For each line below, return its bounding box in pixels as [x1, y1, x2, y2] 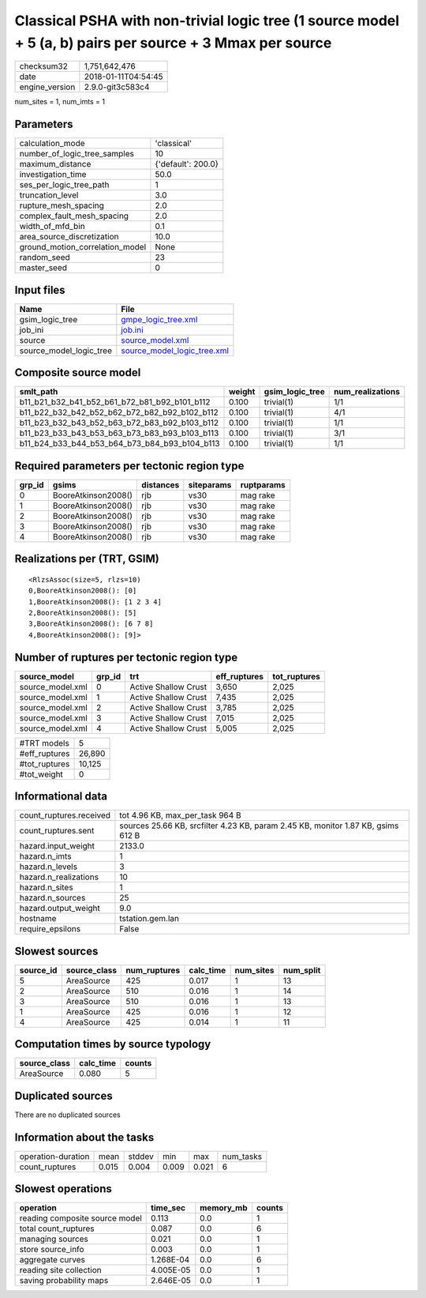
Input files [14, 283, 66, 296]
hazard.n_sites [19, 882, 74, 893]
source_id [19, 965, 58, 976]
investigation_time [19, 169, 87, 180]
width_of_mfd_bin [19, 221, 86, 232]
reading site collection [19, 1265, 102, 1276]
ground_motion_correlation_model [19, 242, 147, 253]
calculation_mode [19, 138, 86, 149]
